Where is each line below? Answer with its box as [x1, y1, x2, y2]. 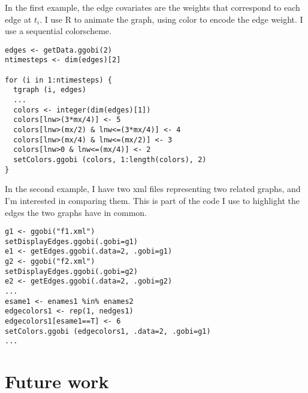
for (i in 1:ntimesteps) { [5, 75, 112, 84]
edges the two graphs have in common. [5, 206, 147, 218]
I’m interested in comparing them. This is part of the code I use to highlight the [5, 194, 300, 206]
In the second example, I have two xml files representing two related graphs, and [5, 182, 301, 195]
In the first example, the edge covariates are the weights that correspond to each [5, 1, 300, 13]
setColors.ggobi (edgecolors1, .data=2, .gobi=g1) [5, 327, 211, 336]
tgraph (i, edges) [13, 86, 87, 95]
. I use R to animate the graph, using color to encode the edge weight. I [40, 13, 303, 25]
